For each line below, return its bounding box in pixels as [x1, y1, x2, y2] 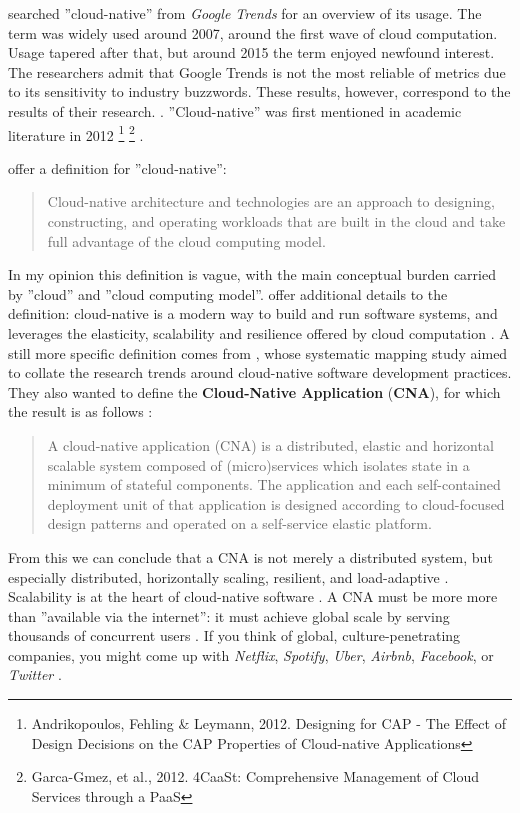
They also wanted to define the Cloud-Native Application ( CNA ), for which [8, 381, 501, 402]
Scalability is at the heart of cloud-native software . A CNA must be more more [8, 586, 498, 607]
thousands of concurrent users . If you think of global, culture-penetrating [8, 625, 461, 646]
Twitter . [8, 664, 62, 685]
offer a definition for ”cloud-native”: [8, 157, 227, 178]
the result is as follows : [8, 401, 153, 422]
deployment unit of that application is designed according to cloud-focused [47, 493, 505, 514]
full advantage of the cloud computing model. [47, 230, 326, 251]
